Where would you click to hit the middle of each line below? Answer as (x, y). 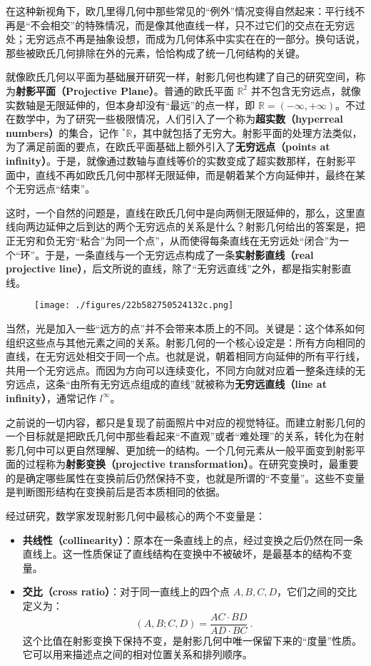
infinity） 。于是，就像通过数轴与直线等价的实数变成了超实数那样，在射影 (176, 160)
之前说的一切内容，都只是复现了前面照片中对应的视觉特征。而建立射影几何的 (185, 422)
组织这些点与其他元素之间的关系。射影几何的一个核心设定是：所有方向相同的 (185, 342)
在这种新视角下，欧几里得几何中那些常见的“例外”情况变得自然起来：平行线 (181, 11)
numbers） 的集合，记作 (62, 132)
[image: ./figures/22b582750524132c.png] (134, 306)
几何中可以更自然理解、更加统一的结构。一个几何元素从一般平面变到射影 (185, 450)
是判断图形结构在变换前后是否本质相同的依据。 (116, 492)
